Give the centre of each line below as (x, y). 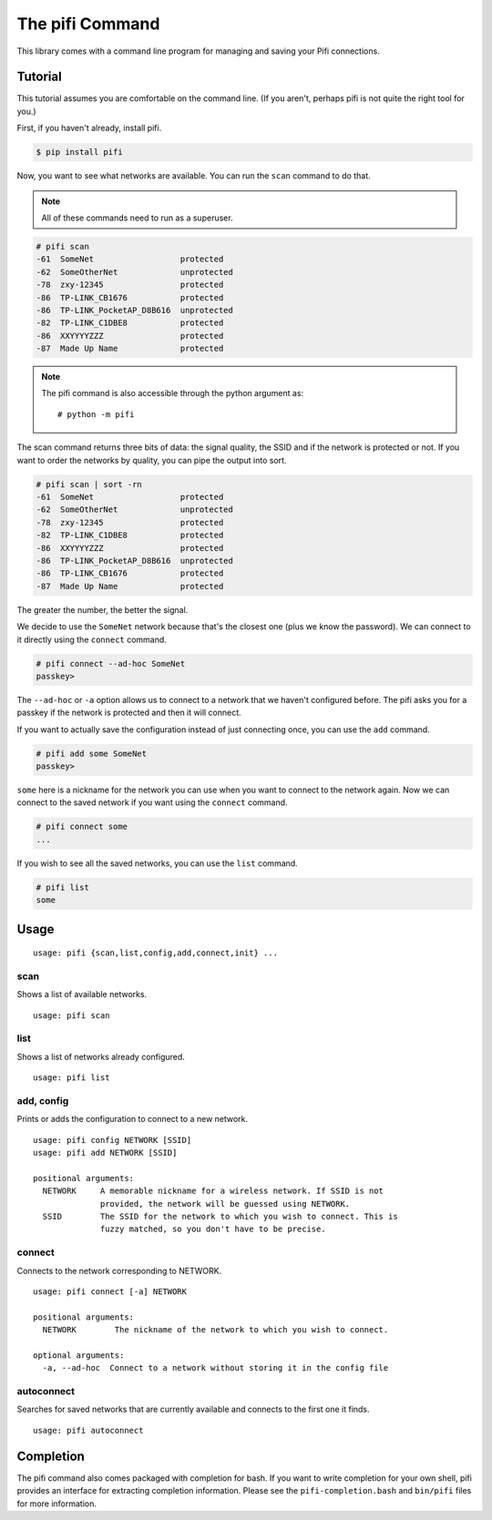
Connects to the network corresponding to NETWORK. (119, 1270)
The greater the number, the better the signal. (102, 609)
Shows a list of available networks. (82, 995)
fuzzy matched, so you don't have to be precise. (214, 1229)
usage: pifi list (72, 1078)
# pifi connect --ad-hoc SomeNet (111, 663)
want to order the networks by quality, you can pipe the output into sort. (152, 460)
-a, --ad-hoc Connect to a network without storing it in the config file (215, 1368)
